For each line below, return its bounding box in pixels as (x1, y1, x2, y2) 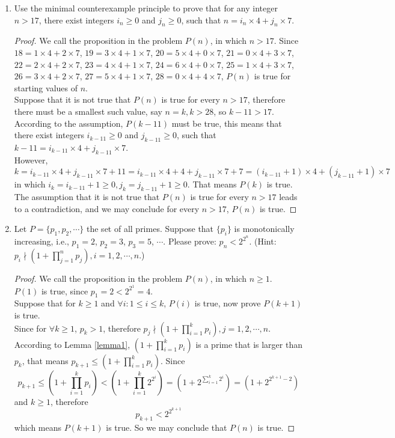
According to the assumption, (14, 117, 123, 129)
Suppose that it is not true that (14, 93, 131, 106)
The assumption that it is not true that (14, 190, 160, 203)
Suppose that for (14, 297, 76, 309)
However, (14, 153, 48, 166)
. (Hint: (249, 235, 277, 248)
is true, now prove (194, 297, 261, 309)
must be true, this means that (171, 117, 282, 129)
